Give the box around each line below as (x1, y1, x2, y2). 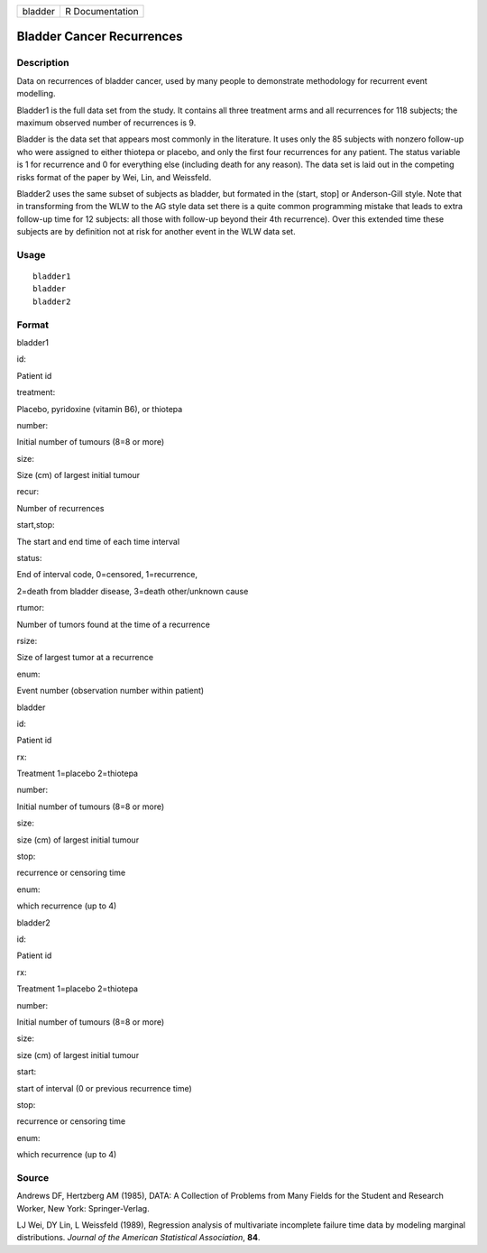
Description (16, 57, 69, 69)
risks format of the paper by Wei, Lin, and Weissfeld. (16, 171, 212, 182)
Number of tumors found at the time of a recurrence (16, 619, 211, 630)
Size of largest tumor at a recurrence (16, 652, 153, 663)
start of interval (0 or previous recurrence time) (16, 1083, 193, 1093)
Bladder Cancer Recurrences (16, 29, 183, 44)
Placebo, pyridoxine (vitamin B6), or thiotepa (16, 403, 183, 414)
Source (16, 1171, 50, 1184)
